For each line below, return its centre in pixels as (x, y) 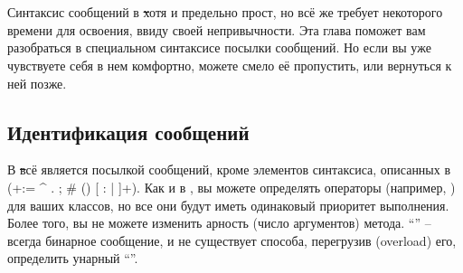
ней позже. (37, 83)
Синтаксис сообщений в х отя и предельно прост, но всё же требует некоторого (225, 12)
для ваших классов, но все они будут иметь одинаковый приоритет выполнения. (228, 205)
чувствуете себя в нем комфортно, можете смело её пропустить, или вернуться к (230, 65)
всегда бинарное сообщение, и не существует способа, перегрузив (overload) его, (232, 240)
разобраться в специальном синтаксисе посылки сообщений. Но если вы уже (219, 47)
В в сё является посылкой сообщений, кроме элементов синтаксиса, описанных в (229, 169)
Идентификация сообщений (128, 132)
